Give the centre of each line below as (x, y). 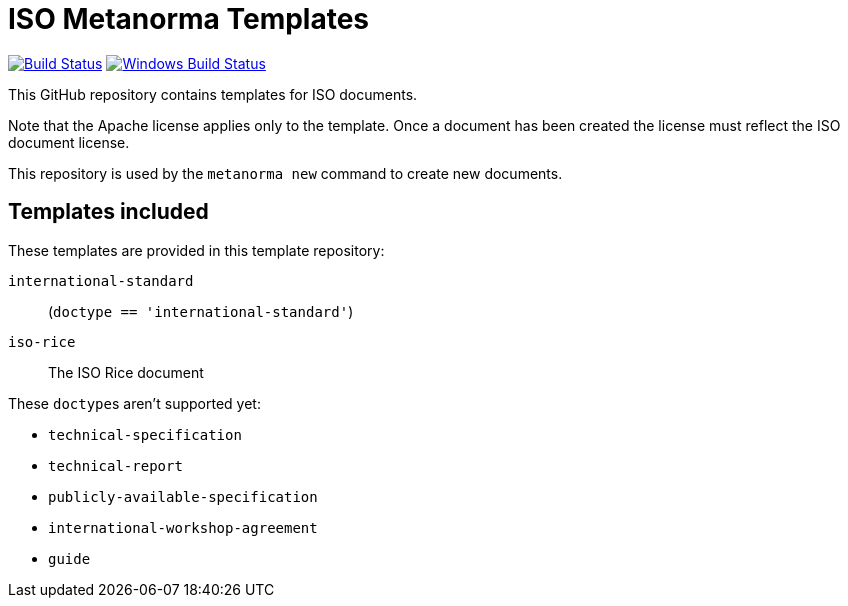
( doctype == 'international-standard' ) (201, 311)
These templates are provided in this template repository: (196, 250)
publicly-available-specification (183, 496)
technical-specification (145, 434)
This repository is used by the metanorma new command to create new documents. (285, 173)
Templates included (108, 212)
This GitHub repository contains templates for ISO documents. (213, 94)
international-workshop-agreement (183, 527)
